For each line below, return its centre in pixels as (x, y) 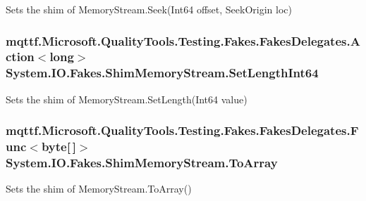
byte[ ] (59, 147)
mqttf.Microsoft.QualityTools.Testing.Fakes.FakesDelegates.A (183, 40)
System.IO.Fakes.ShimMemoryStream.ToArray (142, 163)
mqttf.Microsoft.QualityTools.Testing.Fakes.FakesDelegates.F (182, 130)
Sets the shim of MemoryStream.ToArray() (99, 189)
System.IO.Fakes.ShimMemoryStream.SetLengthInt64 (162, 73)
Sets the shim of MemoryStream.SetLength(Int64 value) (127, 99)
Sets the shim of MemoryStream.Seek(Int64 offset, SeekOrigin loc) (149, 9)
